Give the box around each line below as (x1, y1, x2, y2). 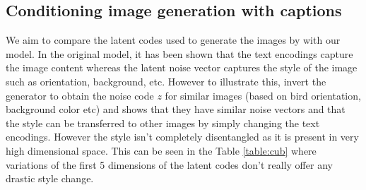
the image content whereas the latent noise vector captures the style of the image (6, 60, 358, 75)
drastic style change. (6, 171, 94, 186)
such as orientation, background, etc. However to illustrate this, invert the (6, 73, 326, 88)
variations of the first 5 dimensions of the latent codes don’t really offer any (6, 157, 333, 172)
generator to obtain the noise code (6, 88, 154, 102)
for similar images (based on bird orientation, (165, 88, 361, 102)
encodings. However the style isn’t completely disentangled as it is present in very (6, 129, 359, 144)
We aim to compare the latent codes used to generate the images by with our (6, 32, 341, 47)
